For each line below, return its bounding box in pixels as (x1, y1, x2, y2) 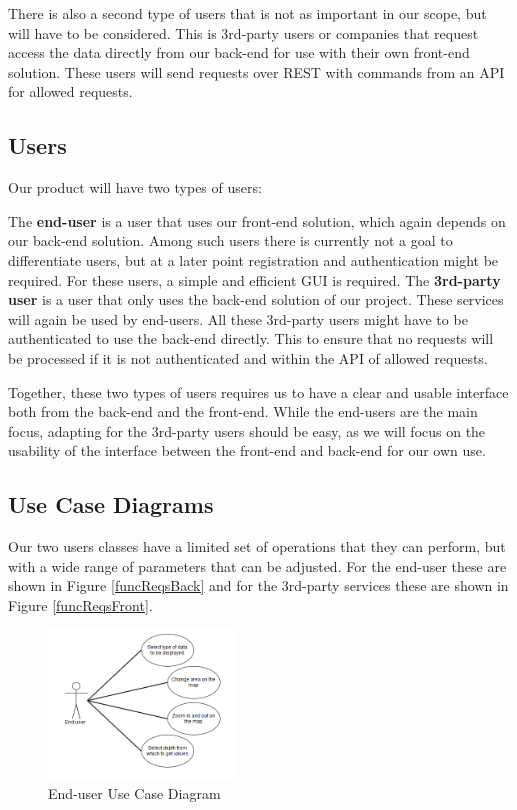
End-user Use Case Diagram (48, 783, 221, 804)
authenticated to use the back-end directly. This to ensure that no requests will (8, 328, 494, 349)
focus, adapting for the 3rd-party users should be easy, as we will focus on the (8, 420, 486, 441)
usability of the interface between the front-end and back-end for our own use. (8, 440, 486, 461)
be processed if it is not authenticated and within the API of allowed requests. (8, 347, 488, 368)
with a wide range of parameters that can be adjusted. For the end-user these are (8, 555, 507, 576)
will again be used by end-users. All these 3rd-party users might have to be (8, 308, 468, 329)
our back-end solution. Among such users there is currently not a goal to (8, 230, 453, 251)
